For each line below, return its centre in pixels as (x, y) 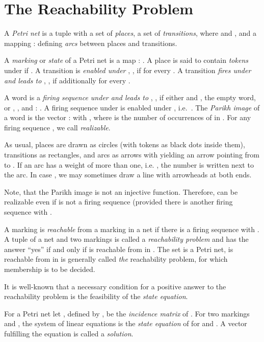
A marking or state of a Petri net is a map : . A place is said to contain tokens (126, 60)
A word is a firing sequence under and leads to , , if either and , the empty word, (130, 97)
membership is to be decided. (50, 269)
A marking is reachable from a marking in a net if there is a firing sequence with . (132, 229)
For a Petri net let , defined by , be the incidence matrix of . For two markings (127, 313)
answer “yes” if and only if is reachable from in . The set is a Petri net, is (119, 249)
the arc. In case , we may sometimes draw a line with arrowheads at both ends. (128, 175)
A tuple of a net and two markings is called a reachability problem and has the (126, 239)
